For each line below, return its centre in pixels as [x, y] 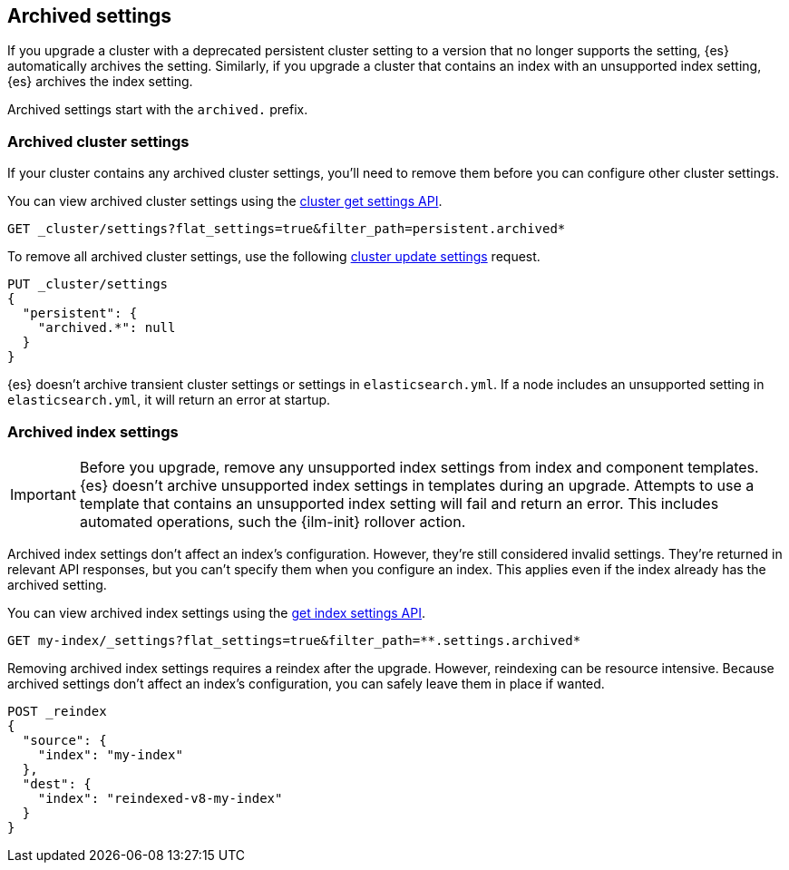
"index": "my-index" [110, 754]
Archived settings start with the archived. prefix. [158, 110]
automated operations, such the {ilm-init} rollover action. [273, 521]
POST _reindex [57, 711]
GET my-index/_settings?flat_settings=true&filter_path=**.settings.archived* [294, 640]
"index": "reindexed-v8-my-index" [160, 798]
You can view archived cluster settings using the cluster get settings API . [225, 201]
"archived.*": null [107, 328]
